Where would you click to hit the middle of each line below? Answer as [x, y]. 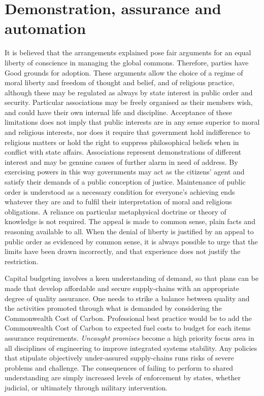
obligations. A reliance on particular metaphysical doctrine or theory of [115, 211]
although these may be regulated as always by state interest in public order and [129, 92]
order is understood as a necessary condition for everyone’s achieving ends [120, 191]
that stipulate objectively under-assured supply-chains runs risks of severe [119, 358]
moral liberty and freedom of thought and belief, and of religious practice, [120, 82]
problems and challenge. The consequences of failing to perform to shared [119, 367]
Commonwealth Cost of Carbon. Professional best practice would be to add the [128, 318]
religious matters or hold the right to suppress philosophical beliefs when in [122, 142]
